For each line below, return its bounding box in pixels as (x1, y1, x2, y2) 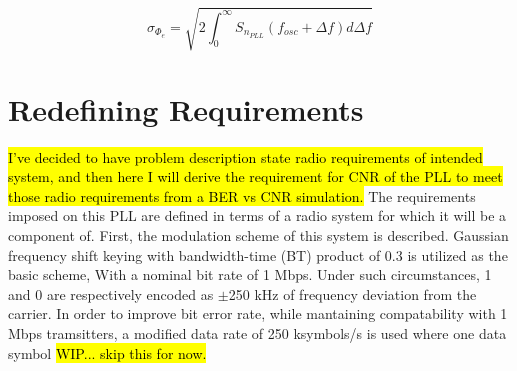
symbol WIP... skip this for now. (8, 342, 207, 363)
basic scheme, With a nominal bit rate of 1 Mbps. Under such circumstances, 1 (8, 264, 492, 285)
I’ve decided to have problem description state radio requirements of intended (8, 146, 483, 167)
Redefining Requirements (8, 88, 364, 129)
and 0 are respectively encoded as (8, 283, 214, 304)
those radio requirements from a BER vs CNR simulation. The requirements (8, 185, 476, 206)
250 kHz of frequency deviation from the (228, 283, 477, 304)
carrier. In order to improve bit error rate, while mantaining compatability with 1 (8, 303, 508, 324)
